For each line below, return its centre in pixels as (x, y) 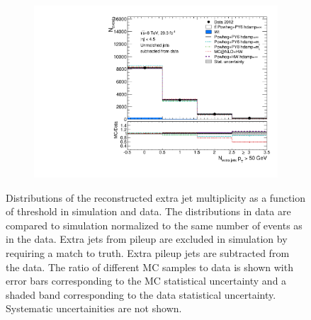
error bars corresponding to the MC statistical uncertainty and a (146, 281)
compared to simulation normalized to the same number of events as (154, 225)
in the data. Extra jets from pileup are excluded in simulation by (147, 239)
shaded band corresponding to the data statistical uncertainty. (141, 294)
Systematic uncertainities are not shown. (94, 308)
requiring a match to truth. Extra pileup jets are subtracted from (148, 253)
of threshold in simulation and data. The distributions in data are (148, 211)
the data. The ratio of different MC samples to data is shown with (149, 267)
